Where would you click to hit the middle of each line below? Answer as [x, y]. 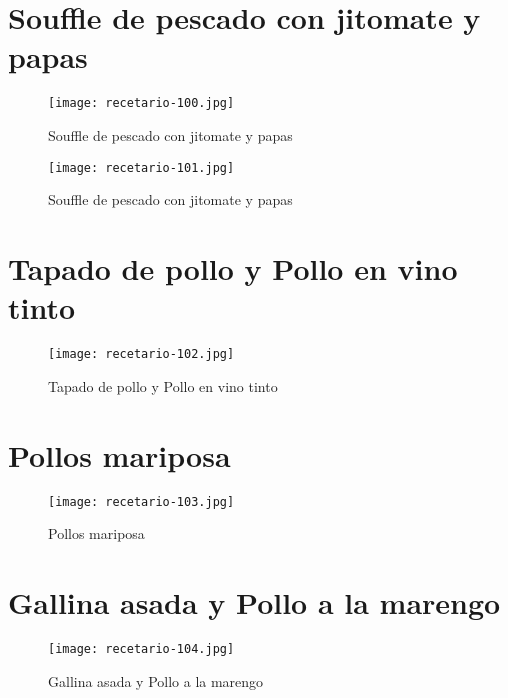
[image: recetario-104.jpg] [141, 648]
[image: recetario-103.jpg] [141, 501]
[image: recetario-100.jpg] [141, 103]
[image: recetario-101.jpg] [141, 167]
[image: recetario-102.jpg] [141, 354]
